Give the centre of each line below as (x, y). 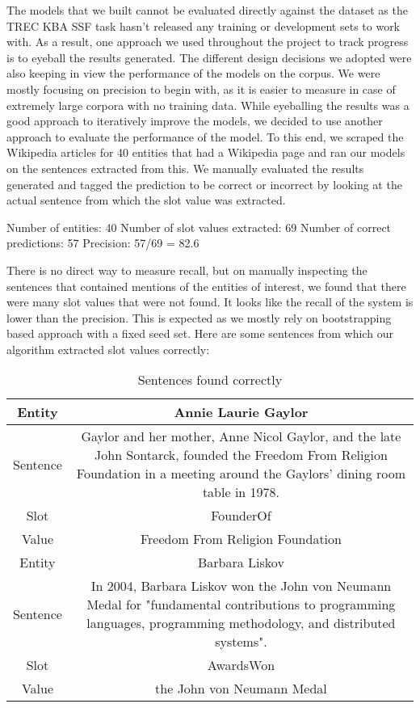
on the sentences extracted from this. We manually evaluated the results (185, 168)
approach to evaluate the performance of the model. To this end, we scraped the (205, 136)
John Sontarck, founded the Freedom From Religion (241, 455)
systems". (241, 642)
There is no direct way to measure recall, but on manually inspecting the (187, 270)
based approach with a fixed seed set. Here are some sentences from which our (200, 333)
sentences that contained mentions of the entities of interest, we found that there (206, 286)
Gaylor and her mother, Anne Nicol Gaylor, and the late (241, 436)
